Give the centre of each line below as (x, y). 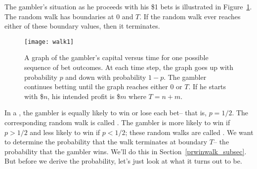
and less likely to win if (65, 132)
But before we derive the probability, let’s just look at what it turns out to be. (123, 161)
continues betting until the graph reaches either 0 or (103, 86)
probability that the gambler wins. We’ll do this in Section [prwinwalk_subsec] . (126, 151)
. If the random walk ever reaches (190, 16)
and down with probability (106, 77)
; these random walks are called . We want (189, 132)
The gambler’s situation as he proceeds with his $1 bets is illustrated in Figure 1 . (128, 6)
